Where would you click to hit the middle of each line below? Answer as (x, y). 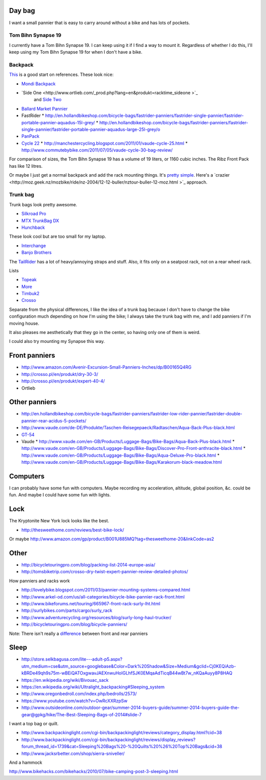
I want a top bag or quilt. (34, 723)
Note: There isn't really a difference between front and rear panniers (78, 633)
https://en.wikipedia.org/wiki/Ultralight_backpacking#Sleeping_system (93, 687)
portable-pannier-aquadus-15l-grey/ (58, 122)
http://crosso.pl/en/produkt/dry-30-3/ (60, 374)
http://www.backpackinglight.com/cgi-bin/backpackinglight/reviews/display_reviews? (108, 740)
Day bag (22, 11)
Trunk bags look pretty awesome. (43, 204)
